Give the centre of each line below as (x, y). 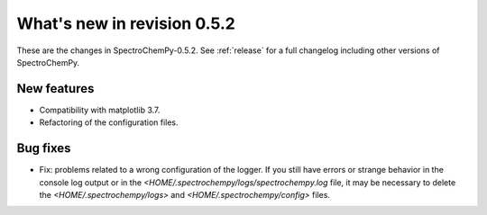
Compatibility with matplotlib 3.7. (100, 110)
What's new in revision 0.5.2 (126, 23)
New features (55, 89)
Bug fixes (44, 148)
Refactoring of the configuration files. (109, 122)
